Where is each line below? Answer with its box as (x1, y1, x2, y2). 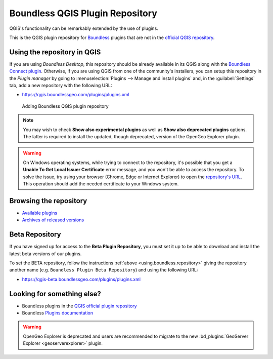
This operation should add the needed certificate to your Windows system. (23, 180, 179, 187)
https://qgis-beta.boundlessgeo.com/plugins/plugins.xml (22, 276, 141, 282)
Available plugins (22, 210, 58, 216)
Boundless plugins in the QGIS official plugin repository (22, 303, 137, 309)
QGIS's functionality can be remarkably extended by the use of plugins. (9, 25, 159, 31)
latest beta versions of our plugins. (9, 251, 82, 257)
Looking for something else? (9, 289, 101, 298)
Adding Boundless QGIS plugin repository (22, 103, 109, 109)
